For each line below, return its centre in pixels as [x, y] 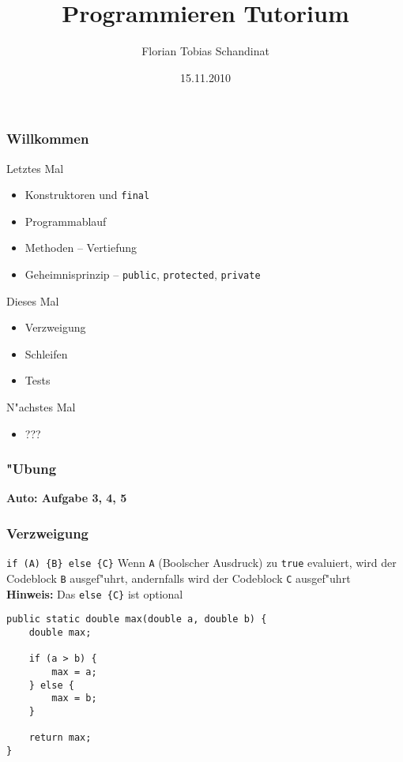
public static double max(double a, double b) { [137, 619]
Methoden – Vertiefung [81, 248]
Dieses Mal [33, 300]
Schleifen [46, 353]
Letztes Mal [35, 168]
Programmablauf [66, 221]
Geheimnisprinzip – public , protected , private [143, 274]
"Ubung [32, 469]
